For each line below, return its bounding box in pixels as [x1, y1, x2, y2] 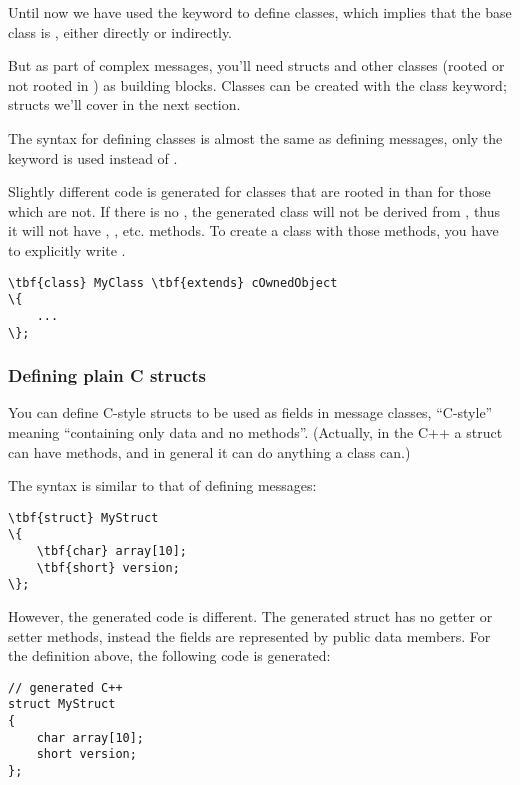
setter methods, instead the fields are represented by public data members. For [8, 625, 491, 646]
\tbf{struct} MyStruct [8, 510, 159, 525]
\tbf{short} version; [36, 560, 180, 575]
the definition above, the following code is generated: [8, 645, 331, 666]
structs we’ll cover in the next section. [8, 94, 241, 115]
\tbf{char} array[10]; [36, 544, 187, 559]
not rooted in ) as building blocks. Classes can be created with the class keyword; [8, 74, 507, 95]
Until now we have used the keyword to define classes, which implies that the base [8, 2, 512, 22]
